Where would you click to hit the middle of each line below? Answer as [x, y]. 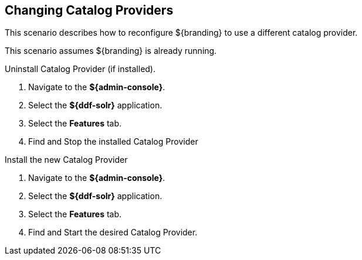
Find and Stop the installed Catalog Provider [113, 142]
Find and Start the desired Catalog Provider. [113, 232]
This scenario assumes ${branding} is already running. [111, 51]
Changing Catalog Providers [89, 10]
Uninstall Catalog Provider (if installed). [80, 69]
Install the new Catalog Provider [66, 160]
